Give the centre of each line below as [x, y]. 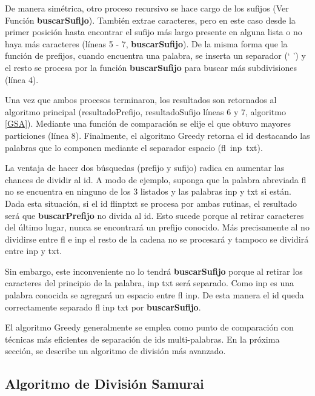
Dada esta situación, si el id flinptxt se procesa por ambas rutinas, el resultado [151, 203]
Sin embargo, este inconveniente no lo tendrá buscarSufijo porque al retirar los [154, 271]
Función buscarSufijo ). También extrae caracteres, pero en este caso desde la [150, 20]
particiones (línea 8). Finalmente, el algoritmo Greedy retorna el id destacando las [157, 135]
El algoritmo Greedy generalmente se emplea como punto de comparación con [149, 327]
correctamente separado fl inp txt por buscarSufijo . [103, 307]
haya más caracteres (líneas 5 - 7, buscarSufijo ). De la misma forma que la [146, 43]
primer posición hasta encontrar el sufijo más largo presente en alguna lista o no [154, 32]
